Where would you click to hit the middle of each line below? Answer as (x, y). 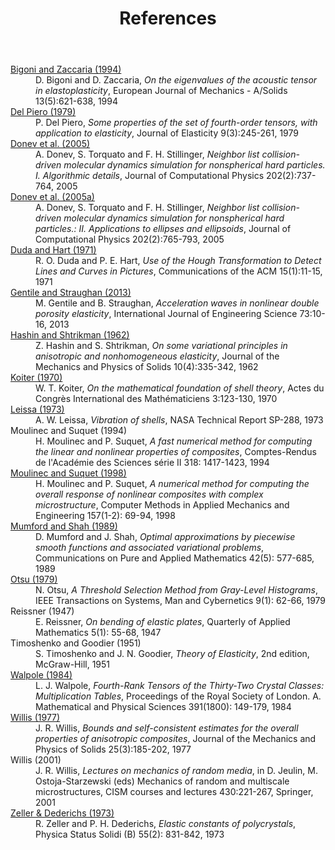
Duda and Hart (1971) (53, 250)
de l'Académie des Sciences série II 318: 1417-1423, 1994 (152, 463)
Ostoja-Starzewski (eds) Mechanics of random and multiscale (162, 781)
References (168, 18)
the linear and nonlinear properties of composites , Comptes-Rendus (176, 452)
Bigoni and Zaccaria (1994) (66, 69)
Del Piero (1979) (43, 112)
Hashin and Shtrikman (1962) (70, 335)
